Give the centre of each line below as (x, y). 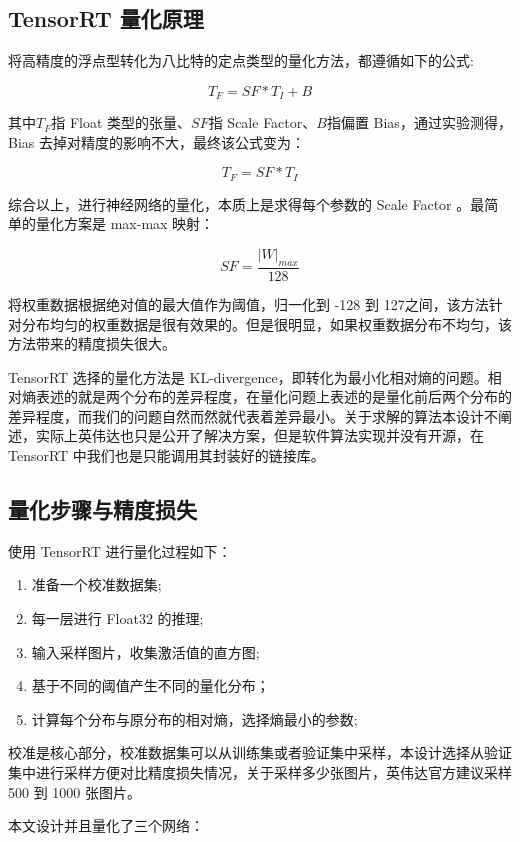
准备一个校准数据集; (96, 584)
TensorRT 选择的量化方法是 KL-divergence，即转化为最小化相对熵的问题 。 (248, 376)
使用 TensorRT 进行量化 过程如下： (120, 550)
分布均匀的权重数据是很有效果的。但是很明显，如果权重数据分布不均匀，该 (266, 323)
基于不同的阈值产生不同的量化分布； (150, 685)
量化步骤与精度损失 (102, 509)
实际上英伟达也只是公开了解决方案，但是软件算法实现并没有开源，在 (259, 435)
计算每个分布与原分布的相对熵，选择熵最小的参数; (194, 718)
